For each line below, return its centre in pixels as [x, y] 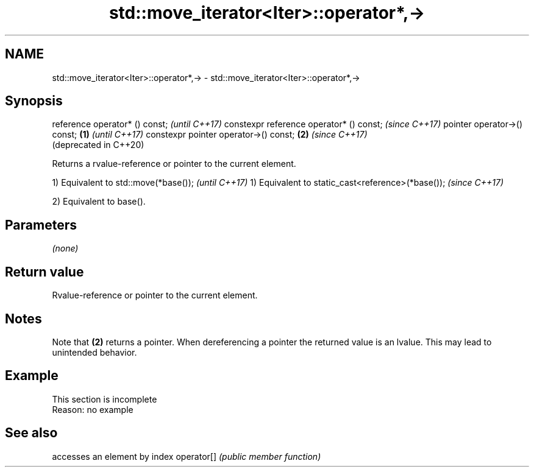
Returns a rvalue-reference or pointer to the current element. [174, 164]
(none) [65, 248]
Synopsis [34, 101]
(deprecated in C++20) [98, 145]
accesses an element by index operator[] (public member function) [187, 456]
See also [31, 433]
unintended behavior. [94, 352]
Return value [44, 272]
